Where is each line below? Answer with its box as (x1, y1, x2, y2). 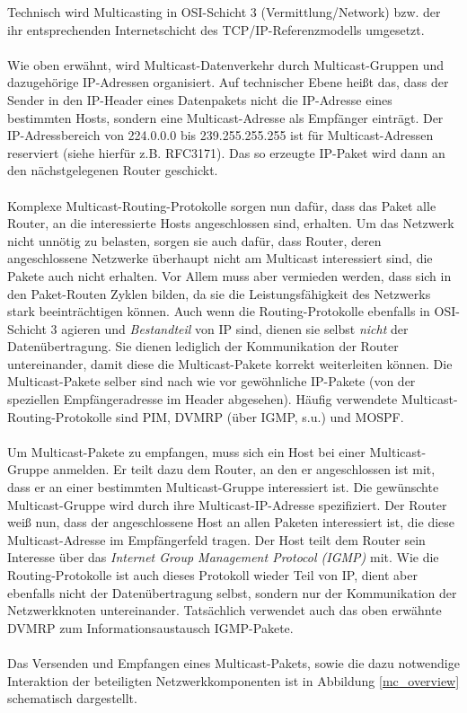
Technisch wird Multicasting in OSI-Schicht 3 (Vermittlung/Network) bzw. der (7, 3, 441, 21)
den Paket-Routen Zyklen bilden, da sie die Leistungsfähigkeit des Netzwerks (7, 284, 431, 303)
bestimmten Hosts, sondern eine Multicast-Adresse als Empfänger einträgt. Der (7, 108, 444, 127)
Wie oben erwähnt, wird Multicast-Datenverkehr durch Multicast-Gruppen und (7, 55, 445, 74)
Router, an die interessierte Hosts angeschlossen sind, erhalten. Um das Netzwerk (7, 214, 454, 233)
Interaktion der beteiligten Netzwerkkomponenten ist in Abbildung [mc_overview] (7, 671, 460, 690)
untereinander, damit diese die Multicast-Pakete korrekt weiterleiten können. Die (7, 354, 453, 373)
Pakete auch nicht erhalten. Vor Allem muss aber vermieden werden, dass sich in (7, 266, 452, 285)
